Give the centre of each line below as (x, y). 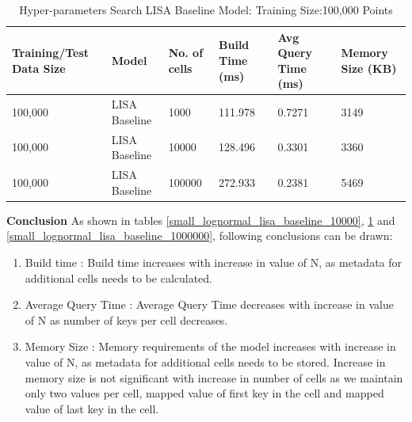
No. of (186, 53)
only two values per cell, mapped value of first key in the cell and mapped (204, 393)
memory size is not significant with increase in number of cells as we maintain (214, 377)
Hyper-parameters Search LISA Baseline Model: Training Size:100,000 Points (206, 10)
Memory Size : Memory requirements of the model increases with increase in (210, 346)
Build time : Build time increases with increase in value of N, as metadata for (214, 262)
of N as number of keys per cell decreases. (126, 319)
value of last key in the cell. (92, 408)
